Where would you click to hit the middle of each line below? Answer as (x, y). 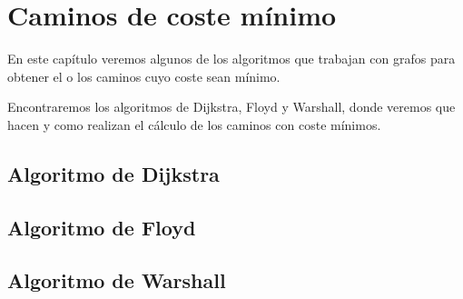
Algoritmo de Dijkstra (113, 173)
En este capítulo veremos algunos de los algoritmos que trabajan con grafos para (231, 59)
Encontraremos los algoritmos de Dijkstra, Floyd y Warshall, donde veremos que (231, 107)
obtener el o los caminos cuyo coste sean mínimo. (144, 76)
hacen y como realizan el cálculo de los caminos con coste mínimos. (194, 124)
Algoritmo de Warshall (117, 280)
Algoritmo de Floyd (102, 227)
